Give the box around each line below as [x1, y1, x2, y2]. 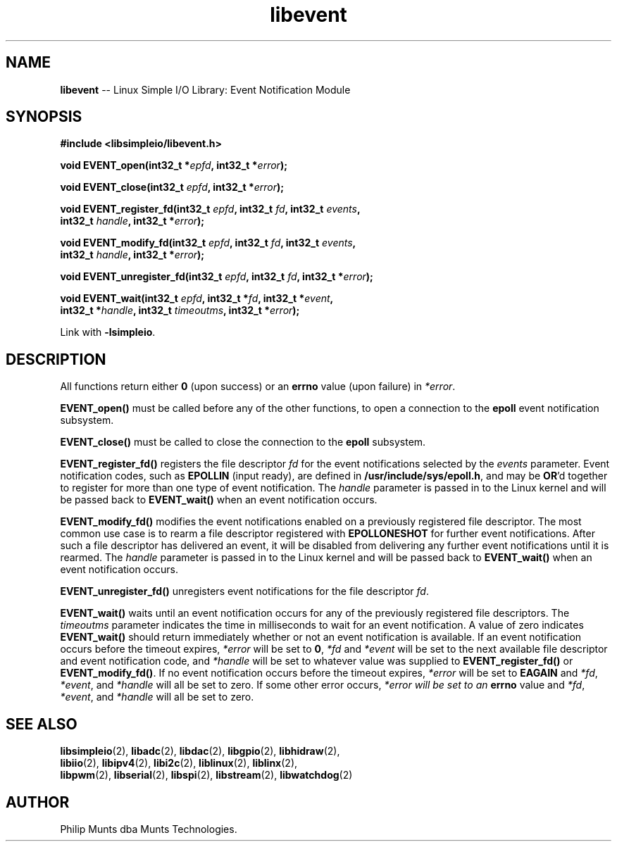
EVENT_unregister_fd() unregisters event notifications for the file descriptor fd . [60, 585, 429, 598]
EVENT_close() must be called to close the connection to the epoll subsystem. [60, 436, 426, 448]
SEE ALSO [6, 715, 77, 733]
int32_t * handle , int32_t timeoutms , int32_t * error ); [60, 304, 300, 317]
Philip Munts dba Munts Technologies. [60, 822, 237, 835]
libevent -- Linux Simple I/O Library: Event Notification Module [60, 83, 351, 96]
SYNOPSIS [6, 108, 82, 126]
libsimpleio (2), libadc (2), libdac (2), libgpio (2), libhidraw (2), [60, 745, 340, 758]
